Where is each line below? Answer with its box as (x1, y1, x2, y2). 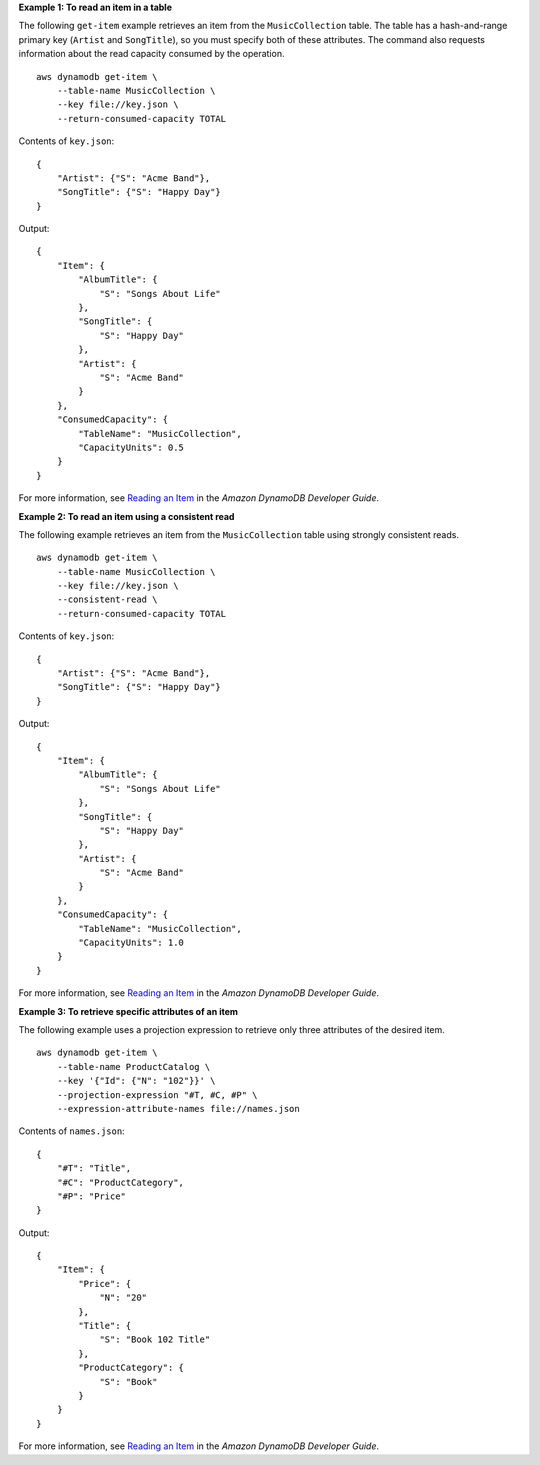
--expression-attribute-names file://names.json (56, 1103, 300, 1114)
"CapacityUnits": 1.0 (78, 937, 185, 949)
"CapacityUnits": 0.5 (78, 441, 185, 453)
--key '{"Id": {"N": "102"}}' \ (56, 1075, 216, 1087)
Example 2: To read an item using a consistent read (18, 510, 235, 522)
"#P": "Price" (56, 1190, 127, 1202)
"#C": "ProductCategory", (56, 1176, 185, 1188)
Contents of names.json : (18, 1125, 125, 1137)
